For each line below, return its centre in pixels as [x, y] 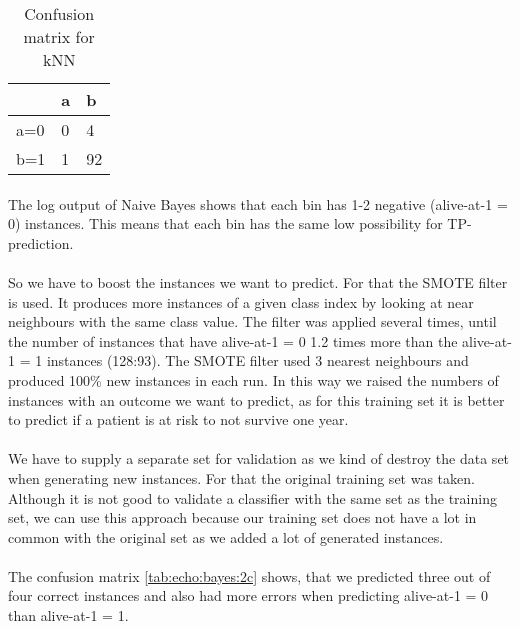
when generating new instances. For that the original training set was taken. [241, 477]
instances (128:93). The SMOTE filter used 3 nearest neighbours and [257, 360]
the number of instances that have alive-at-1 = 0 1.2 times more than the [233, 340]
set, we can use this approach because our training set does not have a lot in [242, 517]
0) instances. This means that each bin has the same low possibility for [225, 223]
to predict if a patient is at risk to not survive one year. [178, 419]
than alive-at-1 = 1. [68, 615]
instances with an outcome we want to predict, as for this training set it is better [256, 399]
